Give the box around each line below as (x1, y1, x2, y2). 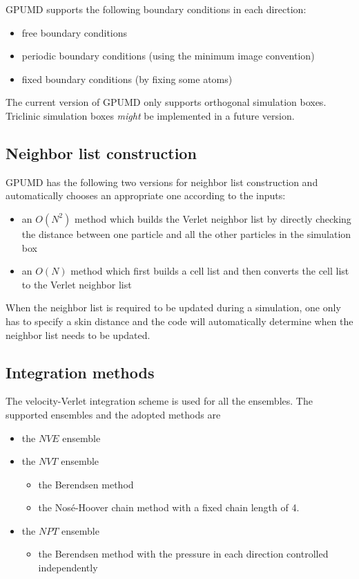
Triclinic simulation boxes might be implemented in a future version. (6, 108, 295, 122)
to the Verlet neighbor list (21, 277, 132, 291)
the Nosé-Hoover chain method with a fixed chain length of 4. (38, 500, 300, 515)
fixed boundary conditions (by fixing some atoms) (21, 71, 233, 86)
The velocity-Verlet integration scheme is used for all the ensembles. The (6, 394, 313, 408)
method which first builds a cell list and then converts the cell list (70, 264, 349, 278)
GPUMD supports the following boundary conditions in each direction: (6, 2, 307, 16)
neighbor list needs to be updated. (6, 327, 151, 342)
